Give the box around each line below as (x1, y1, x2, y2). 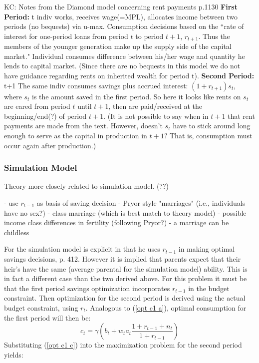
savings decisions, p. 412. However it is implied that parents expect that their (4, 253, 241, 264)
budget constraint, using (4, 302, 78, 313)
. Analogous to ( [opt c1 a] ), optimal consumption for (85, 302, 247, 313)
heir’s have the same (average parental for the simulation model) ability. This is (4, 263, 248, 274)
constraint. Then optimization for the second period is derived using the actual (4, 293, 246, 303)
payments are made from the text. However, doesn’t (4, 120, 163, 131)
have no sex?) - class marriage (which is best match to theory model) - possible (4, 207, 247, 218)
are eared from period (4, 101, 70, 111)
